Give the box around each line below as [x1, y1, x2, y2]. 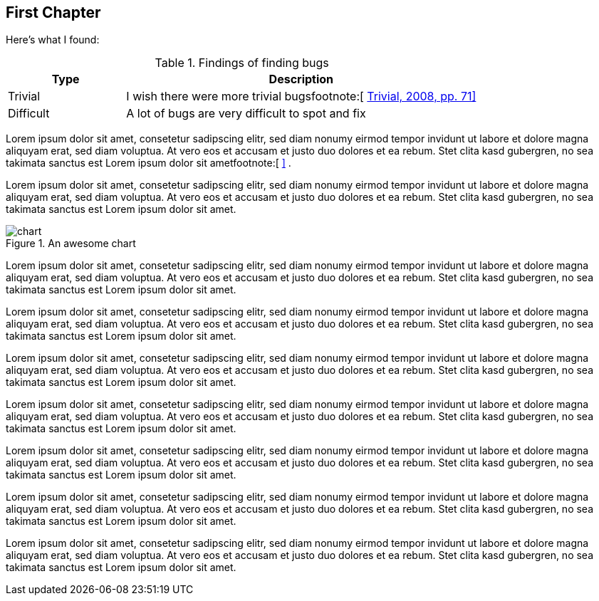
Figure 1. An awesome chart [6, 237, 136, 250]
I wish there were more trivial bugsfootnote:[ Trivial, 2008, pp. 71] [126, 89, 476, 104]
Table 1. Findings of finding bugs [155, 56, 329, 70]
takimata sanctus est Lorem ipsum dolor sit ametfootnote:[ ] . [6, 157, 291, 169]
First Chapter [6, 4, 101, 21]
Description [269, 72, 334, 87]
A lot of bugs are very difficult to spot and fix [126, 106, 366, 121]
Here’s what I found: [6, 33, 100, 46]
